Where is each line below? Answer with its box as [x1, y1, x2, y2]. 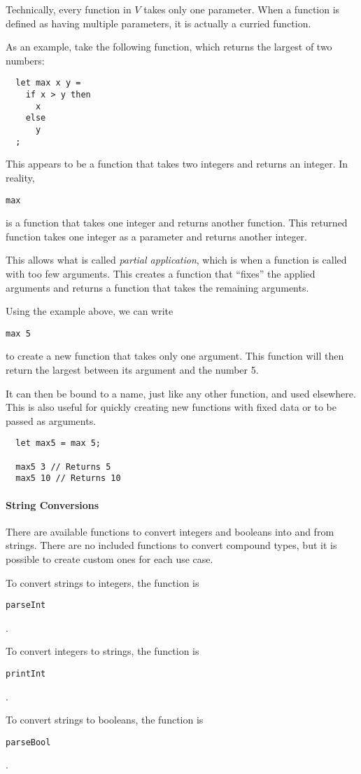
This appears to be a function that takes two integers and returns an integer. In [6, 156, 348, 171]
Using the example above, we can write [6, 304, 174, 318]
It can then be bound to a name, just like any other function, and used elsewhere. [6, 386, 356, 400]
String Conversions [6, 497, 99, 512]
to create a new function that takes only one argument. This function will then [6, 348, 344, 363]
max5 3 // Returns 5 [15, 461, 111, 472]
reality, [6, 170, 35, 184]
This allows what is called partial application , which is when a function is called [6, 252, 347, 267]
